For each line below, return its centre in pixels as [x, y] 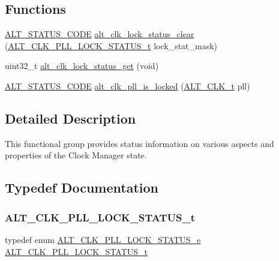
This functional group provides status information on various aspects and [139, 143]
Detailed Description [70, 118]
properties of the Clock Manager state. [76, 155]
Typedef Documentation [82, 187]
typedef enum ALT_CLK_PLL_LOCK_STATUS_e [103, 239]
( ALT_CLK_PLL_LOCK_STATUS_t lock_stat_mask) [111, 45]
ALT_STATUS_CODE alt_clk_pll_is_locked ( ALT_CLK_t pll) [127, 85]
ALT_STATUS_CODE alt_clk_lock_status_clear [100, 34]
